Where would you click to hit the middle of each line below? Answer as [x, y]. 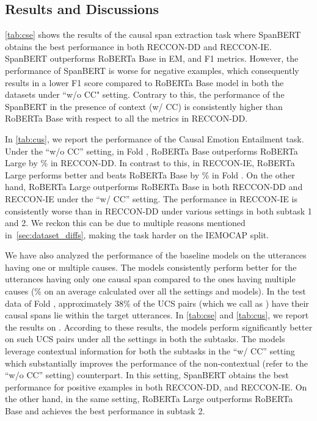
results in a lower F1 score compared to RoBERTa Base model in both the [144, 82]
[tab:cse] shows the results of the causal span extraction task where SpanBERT [153, 35]
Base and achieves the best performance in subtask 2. [105, 411]
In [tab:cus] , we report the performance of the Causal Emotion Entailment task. [155, 138]
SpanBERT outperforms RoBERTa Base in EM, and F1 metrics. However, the [152, 58]
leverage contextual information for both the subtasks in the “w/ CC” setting [150, 351]
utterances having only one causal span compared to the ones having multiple [150, 279]
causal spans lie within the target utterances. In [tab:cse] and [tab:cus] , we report [157, 315]
